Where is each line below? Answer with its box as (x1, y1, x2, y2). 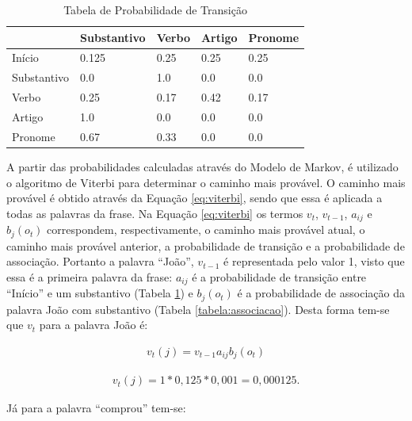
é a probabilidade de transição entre (192, 268, 367, 285)
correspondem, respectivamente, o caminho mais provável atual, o (47, 221, 365, 238)
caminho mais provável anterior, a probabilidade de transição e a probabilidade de (6, 237, 405, 254)
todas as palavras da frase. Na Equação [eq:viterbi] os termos (6, 205, 303, 221)
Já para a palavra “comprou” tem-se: (6, 400, 186, 416)
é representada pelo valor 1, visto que (223, 253, 405, 270)
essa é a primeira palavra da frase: (6, 268, 173, 285)
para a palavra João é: (39, 316, 148, 333)
